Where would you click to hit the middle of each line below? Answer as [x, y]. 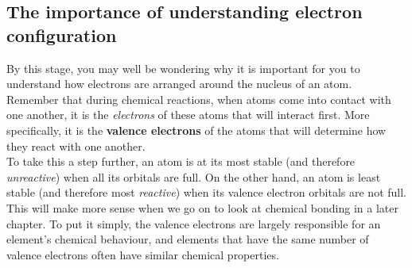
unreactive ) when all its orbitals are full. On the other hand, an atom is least [194, 176]
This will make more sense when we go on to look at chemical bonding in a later [202, 207]
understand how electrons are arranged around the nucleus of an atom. [179, 84]
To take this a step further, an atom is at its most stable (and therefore [181, 161]
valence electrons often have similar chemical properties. [143, 254]
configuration [62, 34]
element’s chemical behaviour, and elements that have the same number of [188, 239]
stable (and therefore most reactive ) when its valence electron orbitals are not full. [206, 192]
